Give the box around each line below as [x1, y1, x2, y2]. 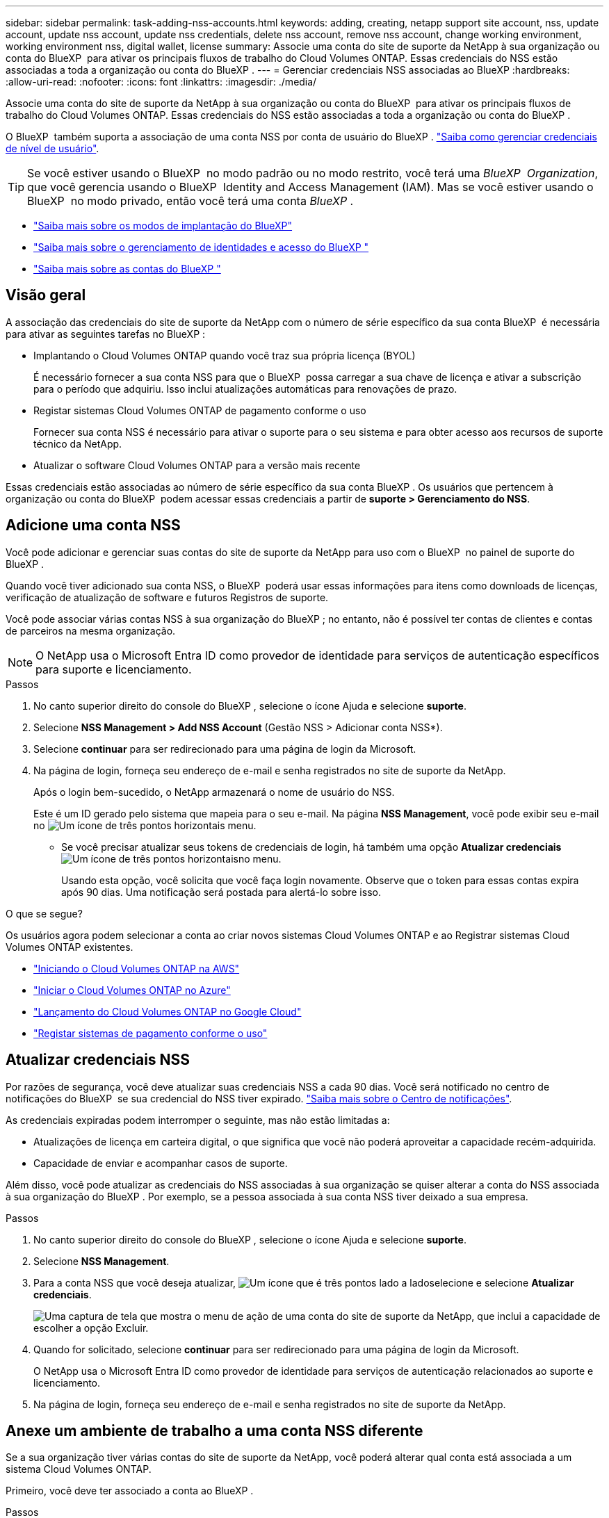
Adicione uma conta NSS [6, 516, 181, 534]
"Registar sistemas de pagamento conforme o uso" [33, 1027, 268, 1039]
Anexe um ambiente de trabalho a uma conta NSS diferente [6, 1421, 423, 1439]
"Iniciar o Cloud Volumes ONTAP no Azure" [33, 984, 231, 996]
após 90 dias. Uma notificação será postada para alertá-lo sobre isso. [61, 885, 381, 898]
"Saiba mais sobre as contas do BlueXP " [33, 263, 221, 275]
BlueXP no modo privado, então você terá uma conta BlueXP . [27, 194, 354, 208]
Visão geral [6, 286, 86, 304]
